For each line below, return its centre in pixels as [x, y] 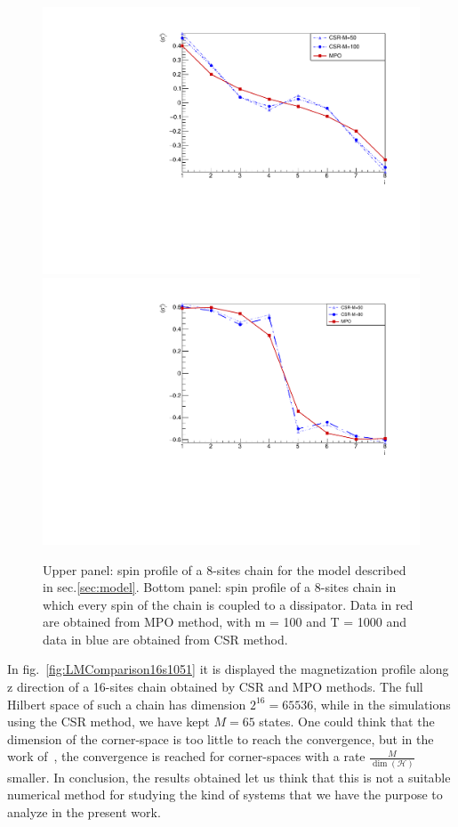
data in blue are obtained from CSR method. [165, 639]
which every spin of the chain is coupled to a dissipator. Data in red [228, 604]
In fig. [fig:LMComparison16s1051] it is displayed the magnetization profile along [228, 669]
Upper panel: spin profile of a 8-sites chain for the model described [225, 569]
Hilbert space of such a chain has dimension [127, 704]
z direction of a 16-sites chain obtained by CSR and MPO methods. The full [215, 687]
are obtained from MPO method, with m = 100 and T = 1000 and [225, 622]
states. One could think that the [347, 722]
